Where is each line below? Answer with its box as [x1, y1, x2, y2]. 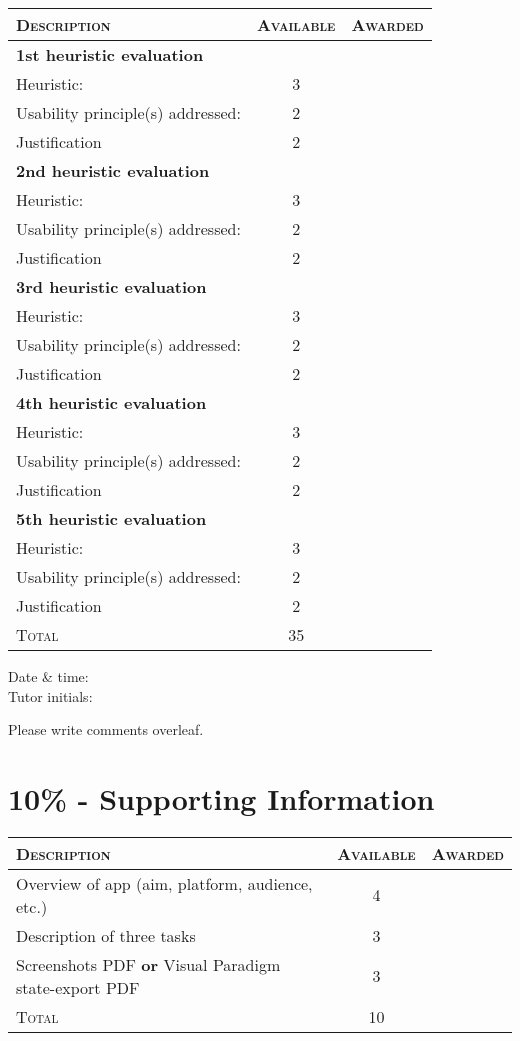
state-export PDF [16, 975, 140, 999]
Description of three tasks [16, 923, 196, 947]
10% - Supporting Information [8, 777, 435, 818]
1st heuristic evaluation [16, 43, 204, 66]
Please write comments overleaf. [8, 719, 204, 740]
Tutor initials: [8, 685, 93, 706]
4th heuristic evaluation [16, 391, 207, 414]
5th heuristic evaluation [16, 507, 207, 530]
